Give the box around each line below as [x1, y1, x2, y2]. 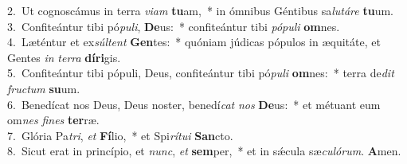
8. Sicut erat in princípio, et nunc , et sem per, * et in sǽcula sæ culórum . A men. [7, 143, 401, 159]
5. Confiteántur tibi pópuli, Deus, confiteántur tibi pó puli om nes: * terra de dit [7, 64, 394, 81]
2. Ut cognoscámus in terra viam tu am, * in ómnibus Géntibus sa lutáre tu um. [7, 2, 393, 18]
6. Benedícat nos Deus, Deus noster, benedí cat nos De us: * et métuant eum [7, 96, 381, 112]
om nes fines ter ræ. [7, 111, 100, 128]
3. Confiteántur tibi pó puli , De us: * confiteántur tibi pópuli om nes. [7, 18, 340, 34]
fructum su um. [7, 80, 80, 96]
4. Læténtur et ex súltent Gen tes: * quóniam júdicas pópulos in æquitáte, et [7, 33, 381, 50]
